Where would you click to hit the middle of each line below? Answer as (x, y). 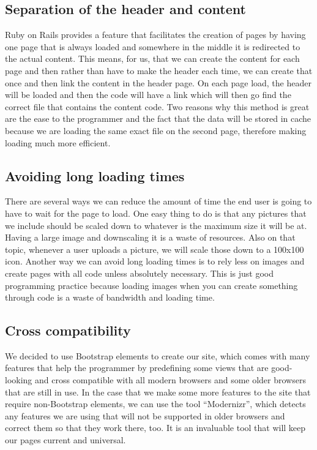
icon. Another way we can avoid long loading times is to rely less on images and (155, 261)
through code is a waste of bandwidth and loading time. (110, 297)
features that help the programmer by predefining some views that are (137, 368)
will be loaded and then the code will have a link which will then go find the (148, 95)
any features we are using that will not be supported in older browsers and (145, 415)
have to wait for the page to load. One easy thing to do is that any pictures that (156, 213)
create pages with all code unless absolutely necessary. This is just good (140, 273)
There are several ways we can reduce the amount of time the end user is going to (158, 201)
